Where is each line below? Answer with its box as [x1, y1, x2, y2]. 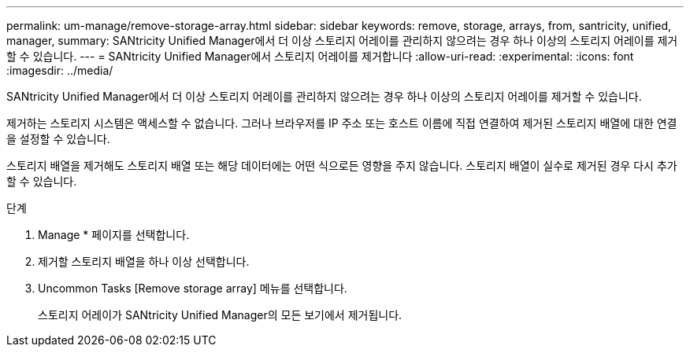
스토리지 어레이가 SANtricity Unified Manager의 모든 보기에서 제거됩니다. [38, 308, 402, 322]
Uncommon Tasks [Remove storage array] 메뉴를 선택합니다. [38, 281, 347, 295]
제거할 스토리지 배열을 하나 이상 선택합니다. [38, 255, 250, 268]
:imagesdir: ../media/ [6, 64, 113, 77]
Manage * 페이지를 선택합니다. [38, 228, 190, 241]
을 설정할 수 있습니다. [6, 132, 110, 145]
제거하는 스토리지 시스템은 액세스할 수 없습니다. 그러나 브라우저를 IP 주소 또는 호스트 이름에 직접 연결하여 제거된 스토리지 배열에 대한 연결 [6, 116, 677, 130]
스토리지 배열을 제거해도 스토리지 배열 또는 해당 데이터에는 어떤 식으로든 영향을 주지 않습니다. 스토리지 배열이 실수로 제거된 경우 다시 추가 [6, 159, 677, 172]
